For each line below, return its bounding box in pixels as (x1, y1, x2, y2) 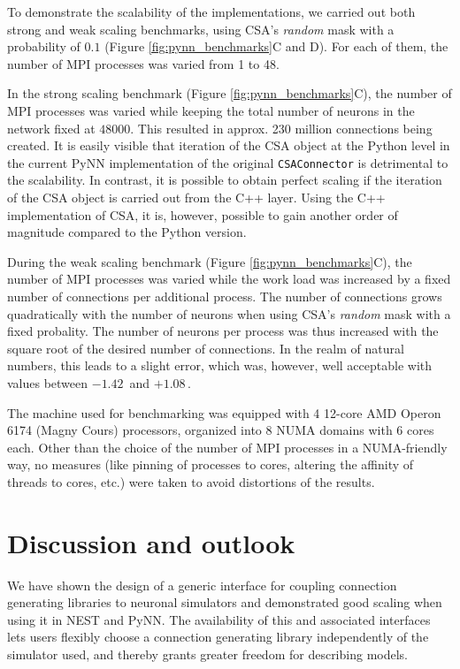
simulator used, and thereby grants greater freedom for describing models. (7, 645, 408, 663)
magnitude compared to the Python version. (7, 223, 247, 241)
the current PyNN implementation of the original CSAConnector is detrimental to (7, 153, 448, 171)
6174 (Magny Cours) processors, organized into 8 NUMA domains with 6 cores (7, 421, 434, 439)
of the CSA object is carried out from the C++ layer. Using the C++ (7, 188, 386, 206)
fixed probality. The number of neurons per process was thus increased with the (7, 322, 439, 340)
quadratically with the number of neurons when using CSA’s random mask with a (7, 304, 451, 323)
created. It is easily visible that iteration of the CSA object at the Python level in (7, 136, 450, 155)
